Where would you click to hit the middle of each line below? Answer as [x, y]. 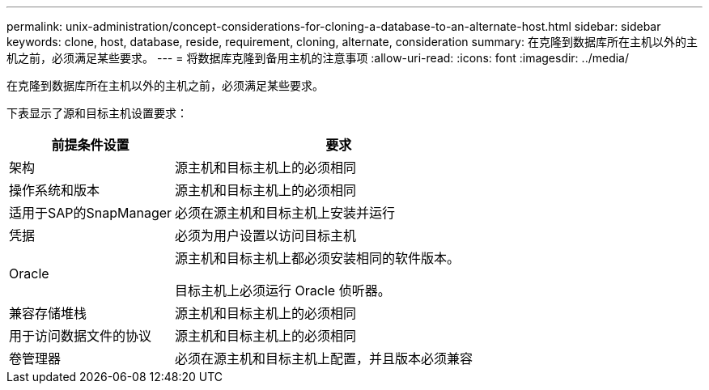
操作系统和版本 [55, 190]
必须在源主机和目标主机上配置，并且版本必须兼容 [324, 358]
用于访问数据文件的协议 [81, 336]
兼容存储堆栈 [48, 313]
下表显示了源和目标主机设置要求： [97, 113]
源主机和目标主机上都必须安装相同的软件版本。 [318, 258]
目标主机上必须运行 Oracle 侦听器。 [283, 290]
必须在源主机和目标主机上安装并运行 [285, 213]
